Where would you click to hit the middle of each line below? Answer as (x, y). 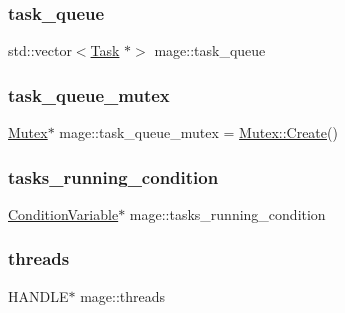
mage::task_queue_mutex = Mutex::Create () (198, 132)
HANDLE (38, 295)
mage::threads (123, 295)
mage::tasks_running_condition (227, 213)
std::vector (40, 50)
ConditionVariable (63, 213)
